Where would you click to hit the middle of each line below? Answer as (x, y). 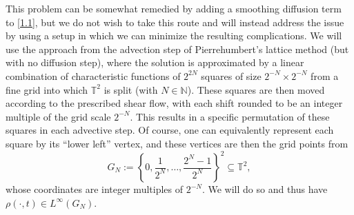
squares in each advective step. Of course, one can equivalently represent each (170, 130)
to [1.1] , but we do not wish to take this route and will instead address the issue (175, 22)
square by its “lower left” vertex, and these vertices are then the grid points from (177, 143)
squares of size (231, 75)
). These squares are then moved (256, 89)
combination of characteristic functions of (93, 75)
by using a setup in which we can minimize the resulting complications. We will (174, 35)
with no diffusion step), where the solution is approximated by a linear (155, 62)
